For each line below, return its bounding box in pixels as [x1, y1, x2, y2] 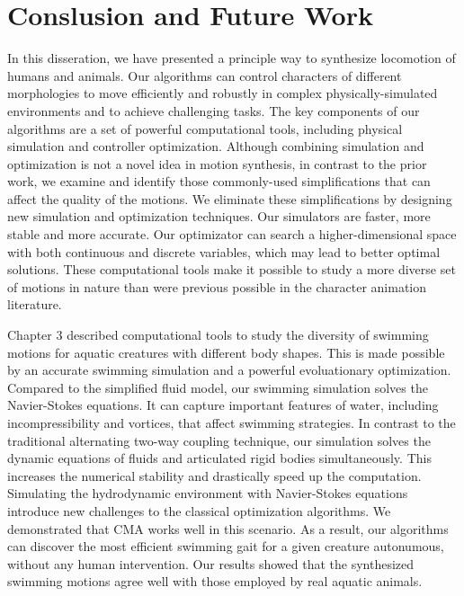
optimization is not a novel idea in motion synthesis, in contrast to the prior [7, 154, 427, 173]
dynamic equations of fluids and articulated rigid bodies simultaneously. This [7, 449, 432, 467]
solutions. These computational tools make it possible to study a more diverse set [7, 260, 456, 279]
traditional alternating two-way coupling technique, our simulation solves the [7, 431, 431, 449]
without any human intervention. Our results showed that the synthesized [7, 554, 415, 573]
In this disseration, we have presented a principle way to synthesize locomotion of [7, 49, 456, 67]
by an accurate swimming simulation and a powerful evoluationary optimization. [7, 360, 451, 379]
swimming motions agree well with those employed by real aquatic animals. [7, 572, 423, 591]
